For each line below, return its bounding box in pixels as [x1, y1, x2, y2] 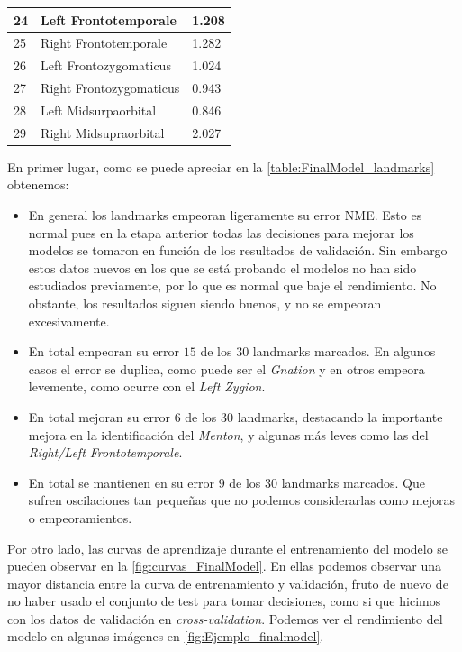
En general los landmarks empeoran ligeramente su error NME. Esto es [28, 206, 422, 224]
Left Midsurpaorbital [41, 100, 157, 119]
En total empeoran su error [28, 342, 180, 361]
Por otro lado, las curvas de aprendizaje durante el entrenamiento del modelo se [7, 538, 448, 557]
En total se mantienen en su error [28, 473, 214, 491]
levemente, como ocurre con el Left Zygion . [28, 377, 266, 396]
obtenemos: [7, 175, 69, 194]
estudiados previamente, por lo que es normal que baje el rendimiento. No [28, 276, 437, 295]
